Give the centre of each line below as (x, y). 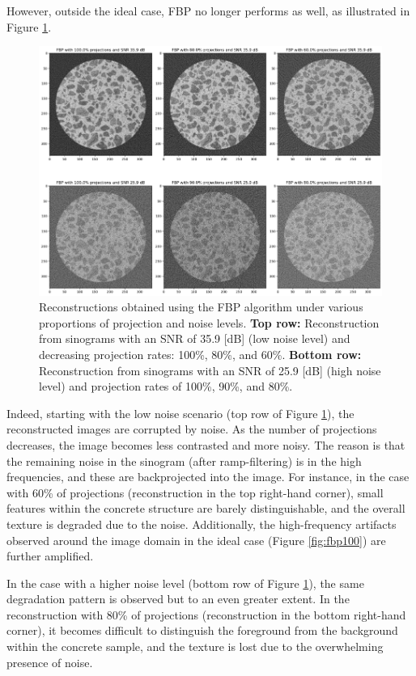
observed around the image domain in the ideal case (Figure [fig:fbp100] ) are (196, 540)
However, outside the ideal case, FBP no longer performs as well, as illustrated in (208, 11)
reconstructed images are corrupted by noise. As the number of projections (192, 429)
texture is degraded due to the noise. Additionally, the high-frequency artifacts (202, 524)
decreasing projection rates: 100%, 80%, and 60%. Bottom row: (200, 354)
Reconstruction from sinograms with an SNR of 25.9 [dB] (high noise (210, 370)
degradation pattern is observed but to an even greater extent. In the (178, 599)
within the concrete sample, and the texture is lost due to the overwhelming (195, 646)
